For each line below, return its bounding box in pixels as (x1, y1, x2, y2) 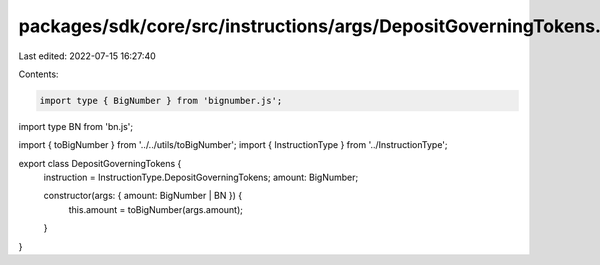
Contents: (18, 68, 59, 80)
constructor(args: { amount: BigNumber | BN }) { (43, 190, 243, 202)
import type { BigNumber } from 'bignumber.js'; (39, 95, 283, 106)
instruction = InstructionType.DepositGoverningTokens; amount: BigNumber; (43, 171, 359, 184)
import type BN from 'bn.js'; (18, 120, 134, 132)
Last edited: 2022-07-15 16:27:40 (18, 50, 157, 62)
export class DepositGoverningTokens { (18, 157, 182, 169)
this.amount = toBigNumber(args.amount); (68, 203, 244, 215)
